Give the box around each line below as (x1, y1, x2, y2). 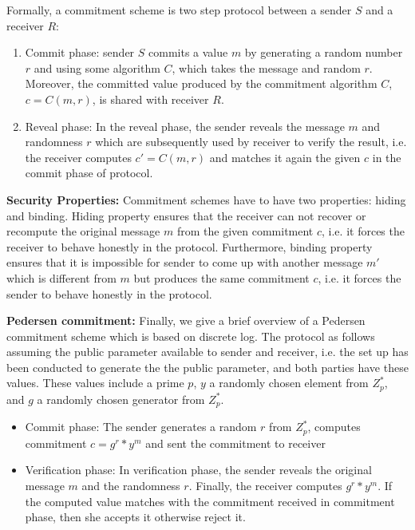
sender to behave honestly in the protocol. (6, 285, 212, 302)
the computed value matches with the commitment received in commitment (25, 492, 395, 509)
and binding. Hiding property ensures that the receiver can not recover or (6, 207, 366, 223)
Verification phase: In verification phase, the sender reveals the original (25, 461, 372, 478)
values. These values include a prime (6, 374, 184, 391)
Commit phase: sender (25, 44, 135, 61)
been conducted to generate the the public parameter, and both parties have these (6, 358, 409, 375)
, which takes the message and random (172, 59, 361, 76)
